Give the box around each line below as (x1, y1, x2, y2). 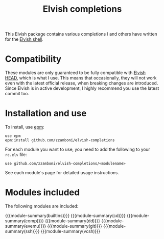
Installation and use (5, 108, 87, 119)
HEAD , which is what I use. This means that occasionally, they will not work (5, 75, 157, 81)
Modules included (5, 187, 80, 198)
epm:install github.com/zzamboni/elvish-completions (5, 138, 115, 143)
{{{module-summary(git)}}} (47, 223, 102, 229)
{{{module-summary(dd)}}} (45, 218, 100, 224)
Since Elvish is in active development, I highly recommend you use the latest (5, 85, 159, 91)
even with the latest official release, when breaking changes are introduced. (5, 80, 158, 86)
